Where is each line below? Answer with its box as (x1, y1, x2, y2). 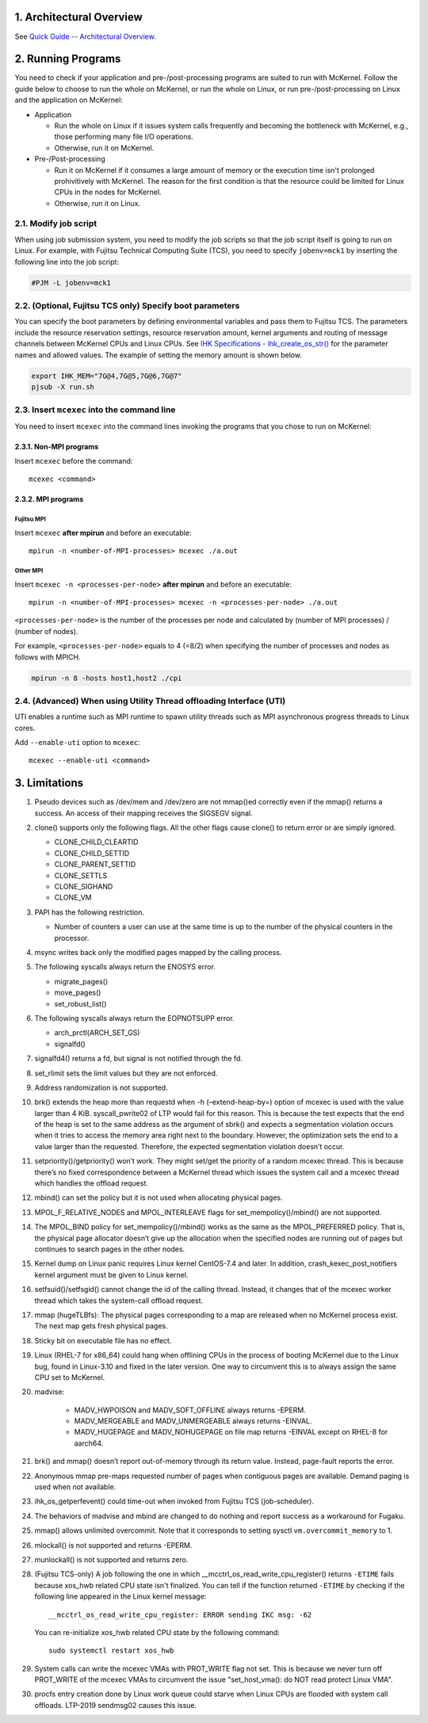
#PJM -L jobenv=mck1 (31, 278, 111, 287)
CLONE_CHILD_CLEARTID (54, 837, 139, 847)
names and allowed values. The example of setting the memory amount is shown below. (14, 350, 303, 360)
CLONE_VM (54, 892, 92, 903)
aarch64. (74, 1438, 104, 1448)
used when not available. (34, 1482, 117, 1492)
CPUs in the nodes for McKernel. (54, 187, 162, 197)
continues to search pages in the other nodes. (34, 1244, 185, 1254)
